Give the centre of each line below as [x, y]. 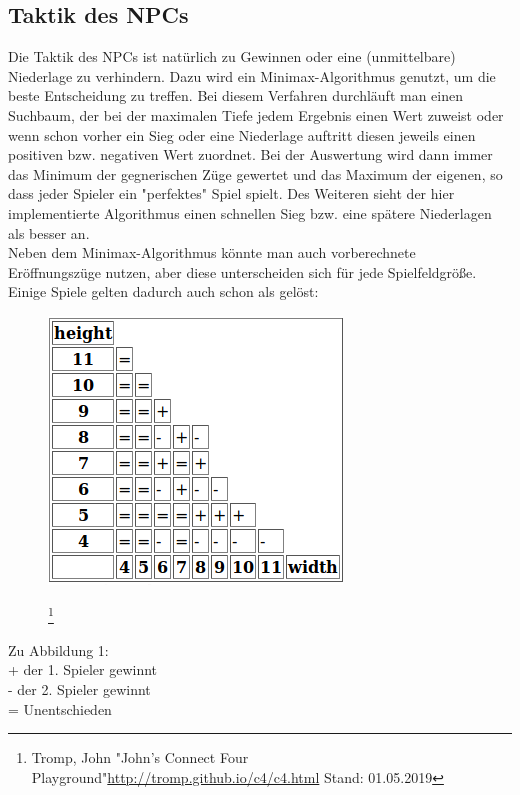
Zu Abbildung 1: [58, 649]
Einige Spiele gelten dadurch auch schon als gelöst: [163, 291]
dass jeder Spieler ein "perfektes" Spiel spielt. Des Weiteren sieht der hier [231, 193]
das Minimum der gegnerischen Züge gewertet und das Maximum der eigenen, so [255, 173]
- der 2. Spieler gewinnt [79, 688]
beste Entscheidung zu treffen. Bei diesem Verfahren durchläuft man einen [235, 95]
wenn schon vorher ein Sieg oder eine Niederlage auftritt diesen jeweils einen [242, 134]
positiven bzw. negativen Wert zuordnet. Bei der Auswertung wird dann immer [250, 154]
